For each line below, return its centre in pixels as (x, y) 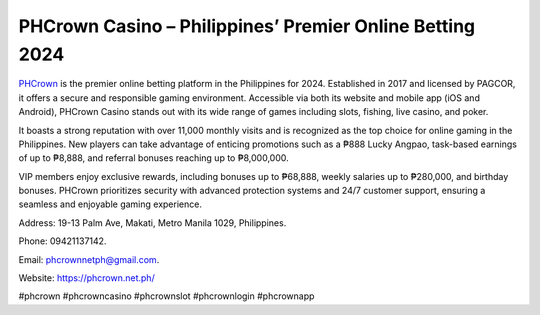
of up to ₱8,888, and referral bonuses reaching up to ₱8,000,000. (153, 158)
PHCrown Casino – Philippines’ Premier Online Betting (247, 26)
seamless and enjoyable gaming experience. (110, 204)
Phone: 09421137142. (62, 241)
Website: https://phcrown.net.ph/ (86, 278)
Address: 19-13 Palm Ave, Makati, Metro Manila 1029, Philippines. (152, 222)
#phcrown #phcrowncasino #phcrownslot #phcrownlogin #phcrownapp (166, 296)
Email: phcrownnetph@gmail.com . (89, 259)
